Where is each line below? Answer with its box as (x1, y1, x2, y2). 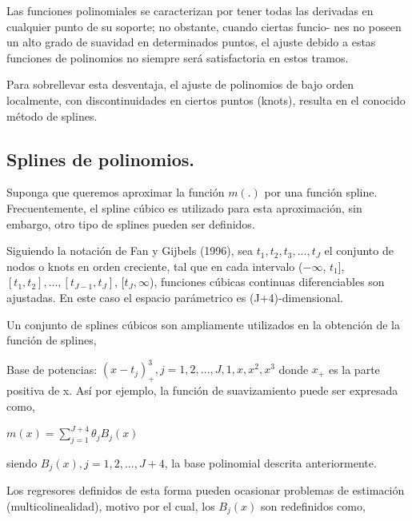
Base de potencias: (6, 360, 98, 377)
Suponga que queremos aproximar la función (6, 184, 225, 201)
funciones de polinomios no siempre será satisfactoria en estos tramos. (6, 49, 349, 66)
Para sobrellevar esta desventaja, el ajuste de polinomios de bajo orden (6, 76, 354, 93)
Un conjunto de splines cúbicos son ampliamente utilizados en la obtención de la (6, 316, 400, 332)
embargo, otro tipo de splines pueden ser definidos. (6, 215, 255, 232)
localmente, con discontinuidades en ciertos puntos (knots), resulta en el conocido (6, 91, 406, 108)
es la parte (328, 360, 380, 377)
